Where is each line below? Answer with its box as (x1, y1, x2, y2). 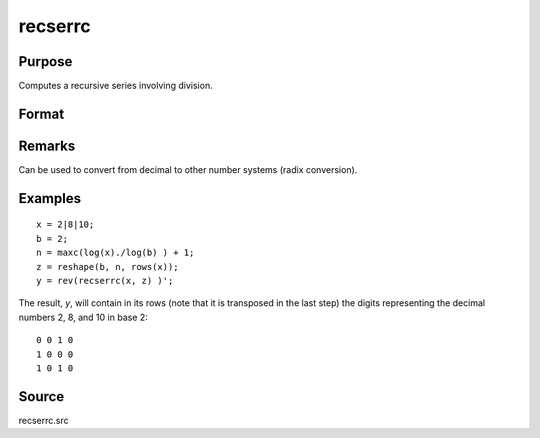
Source (18, 388, 65, 405)
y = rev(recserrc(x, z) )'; (36, 275, 174, 286)
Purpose (18, 53, 73, 70)
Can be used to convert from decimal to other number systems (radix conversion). (18, 163, 358, 175)
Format (18, 105, 65, 122)
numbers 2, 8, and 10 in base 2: (18, 311, 149, 323)
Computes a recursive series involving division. (18, 80, 214, 92)
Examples (18, 190, 82, 207)
